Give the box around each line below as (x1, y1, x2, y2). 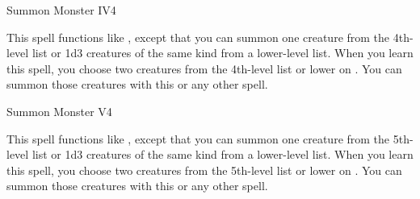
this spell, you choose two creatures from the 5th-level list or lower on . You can (6, 161, 402, 178)
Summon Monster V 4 (6, 102, 112, 119)
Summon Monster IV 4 (6, 2, 116, 18)
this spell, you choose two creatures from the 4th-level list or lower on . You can (6, 60, 402, 77)
